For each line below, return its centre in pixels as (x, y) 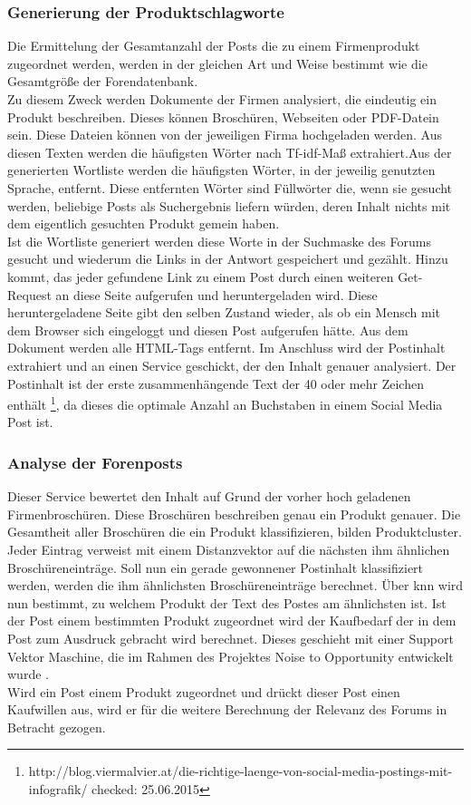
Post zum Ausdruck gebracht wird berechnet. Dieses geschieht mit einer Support (231, 638)
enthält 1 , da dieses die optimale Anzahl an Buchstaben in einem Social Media (225, 403)
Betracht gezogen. (57, 727)
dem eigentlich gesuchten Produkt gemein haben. (144, 223)
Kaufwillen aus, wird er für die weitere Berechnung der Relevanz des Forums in (227, 709)
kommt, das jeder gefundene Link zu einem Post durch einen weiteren (201, 276)
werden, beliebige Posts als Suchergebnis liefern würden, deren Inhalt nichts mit (229, 205)
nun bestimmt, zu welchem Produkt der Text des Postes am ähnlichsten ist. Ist (227, 602)
